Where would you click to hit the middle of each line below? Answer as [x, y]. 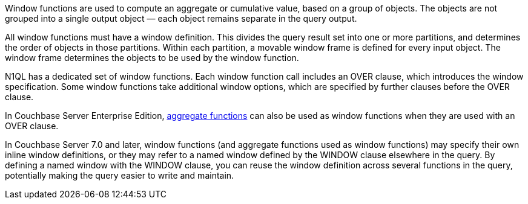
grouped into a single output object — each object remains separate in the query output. [181, 18]
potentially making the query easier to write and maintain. [120, 175]
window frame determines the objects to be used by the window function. [152, 58]
